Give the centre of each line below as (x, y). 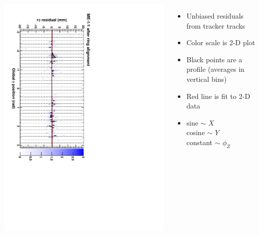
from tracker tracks (216, 25)
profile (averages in (215, 69)
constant (200, 142)
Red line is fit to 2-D (218, 96)
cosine (196, 132)
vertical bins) (207, 79)
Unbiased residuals (215, 16)
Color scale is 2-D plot (221, 42)
